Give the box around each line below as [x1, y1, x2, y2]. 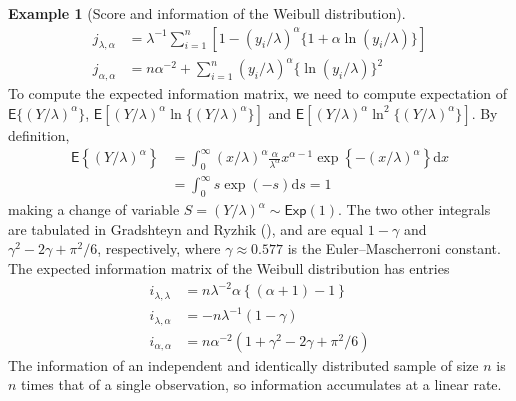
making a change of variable [8, 199, 180, 220]
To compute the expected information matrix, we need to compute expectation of [8, 82, 507, 103]
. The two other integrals [338, 199, 491, 220]
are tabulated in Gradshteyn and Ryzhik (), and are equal [8, 218, 364, 239]
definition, [8, 124, 70, 145]
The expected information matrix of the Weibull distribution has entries [8, 258, 450, 279]
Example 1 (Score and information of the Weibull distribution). [8, 3, 406, 23]
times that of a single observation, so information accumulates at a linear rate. [21, 374, 502, 395]
